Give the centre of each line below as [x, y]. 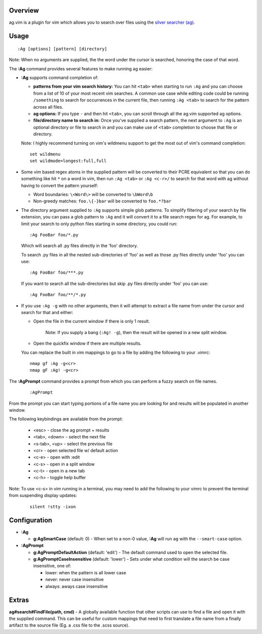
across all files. [48, 107]
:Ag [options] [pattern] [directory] [63, 49]
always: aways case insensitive [77, 586]
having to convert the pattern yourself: [60, 185]
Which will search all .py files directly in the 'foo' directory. [80, 246]
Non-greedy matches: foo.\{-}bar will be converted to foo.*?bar [102, 201]
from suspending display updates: [43, 496]
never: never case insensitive [74, 580]
